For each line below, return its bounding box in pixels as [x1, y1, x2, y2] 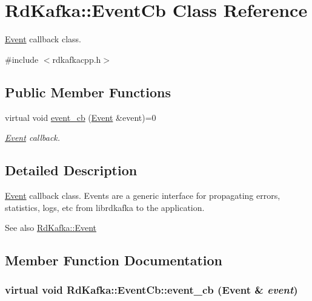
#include [5, 53, 39, 65]
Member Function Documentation [5, 251, 223, 270]
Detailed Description [5, 161, 138, 180]
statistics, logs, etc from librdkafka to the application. [5, 201, 205, 213]
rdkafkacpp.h [52, 53, 101, 65]
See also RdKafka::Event [5, 221, 96, 234]
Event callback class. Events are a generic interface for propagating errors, [5, 189, 280, 201]
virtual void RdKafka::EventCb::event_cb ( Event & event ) [5, 282, 298, 297]
